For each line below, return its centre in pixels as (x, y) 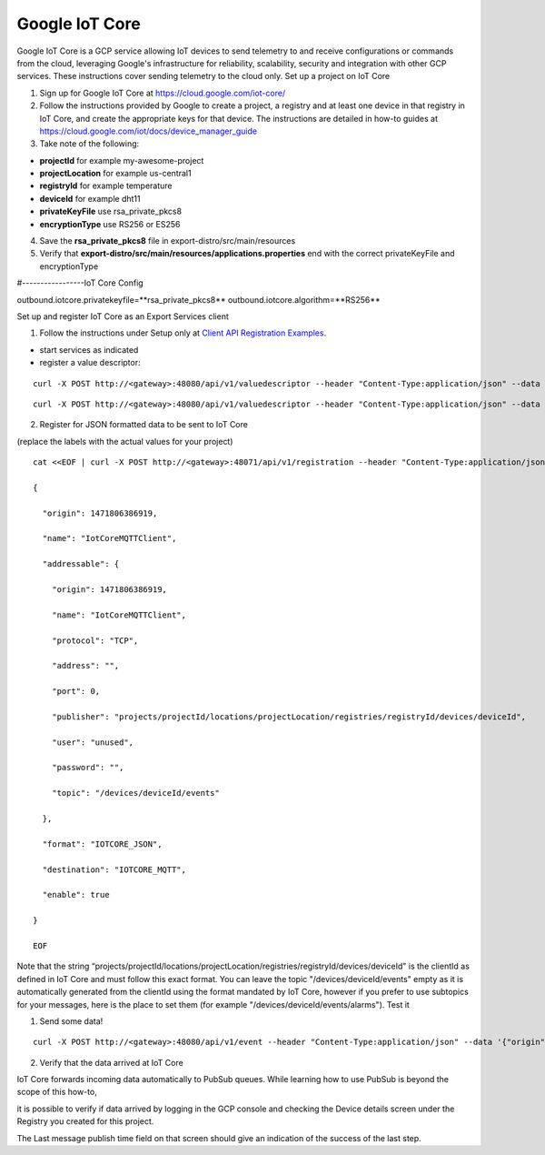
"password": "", (88, 768)
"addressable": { (81, 564)
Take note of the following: (89, 144)
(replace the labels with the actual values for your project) (125, 441)
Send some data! (71, 1021)
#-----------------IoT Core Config (80, 283)
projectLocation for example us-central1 (115, 174)
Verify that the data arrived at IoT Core (111, 1062)
